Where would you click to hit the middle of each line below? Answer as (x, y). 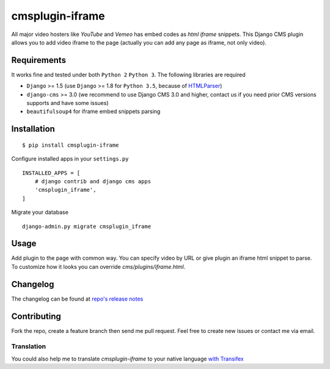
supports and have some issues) (68, 103)
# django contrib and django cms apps (93, 181)
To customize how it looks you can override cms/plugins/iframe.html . (98, 266)
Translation (28, 346)
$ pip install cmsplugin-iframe (71, 145)
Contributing (36, 316)
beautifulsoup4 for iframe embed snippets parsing (94, 111)
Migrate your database (40, 212)
